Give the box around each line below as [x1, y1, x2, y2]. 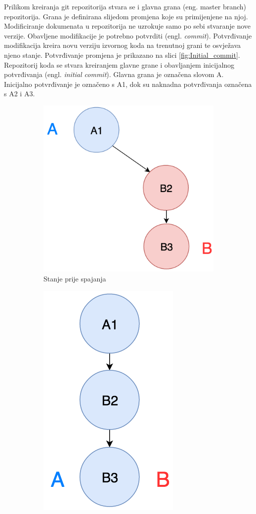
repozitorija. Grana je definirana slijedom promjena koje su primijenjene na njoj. [4, 11, 248, 21]
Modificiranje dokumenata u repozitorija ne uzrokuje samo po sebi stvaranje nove [4, 21, 251, 31]
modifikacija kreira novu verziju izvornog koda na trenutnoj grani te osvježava [4, 40, 241, 50]
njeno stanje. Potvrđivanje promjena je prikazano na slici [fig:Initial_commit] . [4, 49, 240, 60]
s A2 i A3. [4, 88, 35, 99]
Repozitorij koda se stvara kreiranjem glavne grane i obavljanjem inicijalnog [4, 59, 235, 70]
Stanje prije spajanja [43, 273, 106, 283]
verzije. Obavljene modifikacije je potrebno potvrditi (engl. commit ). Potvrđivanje [4, 30, 252, 40]
